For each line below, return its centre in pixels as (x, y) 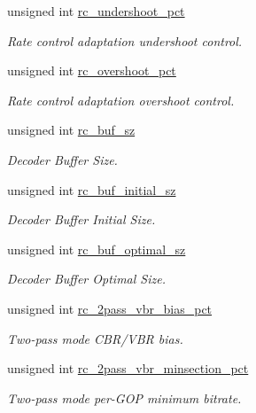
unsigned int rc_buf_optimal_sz (97, 249)
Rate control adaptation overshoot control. (121, 100)
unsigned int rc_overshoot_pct (92, 70)
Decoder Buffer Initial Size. (81, 219)
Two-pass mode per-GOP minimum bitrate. (124, 397)
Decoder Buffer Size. (62, 159)
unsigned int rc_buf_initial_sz (92, 189)
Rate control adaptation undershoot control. (125, 40)
